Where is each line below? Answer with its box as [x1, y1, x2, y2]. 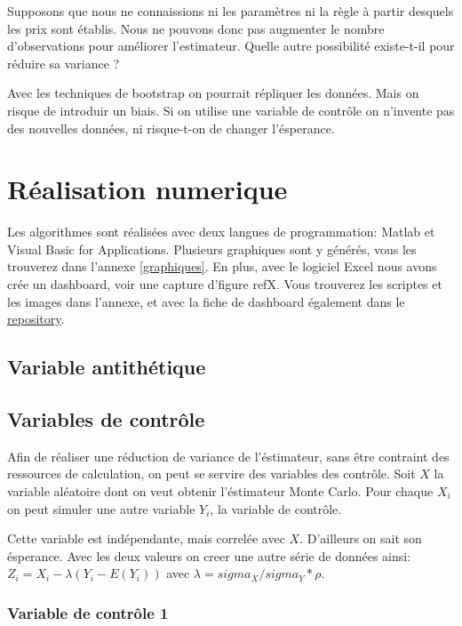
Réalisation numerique [7, 171, 288, 207]
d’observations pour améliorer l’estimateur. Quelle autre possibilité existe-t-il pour [7, 36, 455, 55]
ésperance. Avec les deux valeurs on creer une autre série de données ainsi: [7, 546, 411, 565]
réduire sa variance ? [7, 53, 120, 72]
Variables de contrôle [7, 405, 205, 433]
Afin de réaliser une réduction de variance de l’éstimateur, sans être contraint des [7, 446, 450, 465]
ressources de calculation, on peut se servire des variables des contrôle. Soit [7, 464, 416, 483]
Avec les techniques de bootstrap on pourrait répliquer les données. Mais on [7, 84, 419, 102]
